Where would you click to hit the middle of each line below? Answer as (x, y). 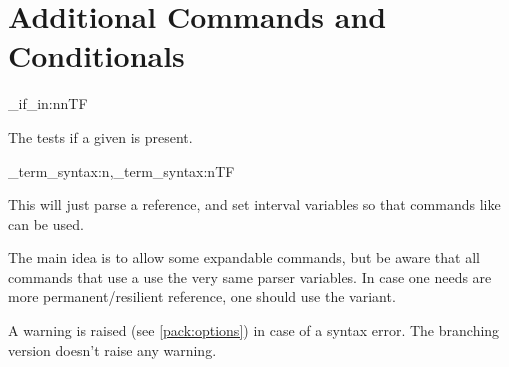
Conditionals (96, 55)
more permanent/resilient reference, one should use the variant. (202, 296)
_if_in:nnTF (48, 103)
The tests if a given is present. (100, 136)
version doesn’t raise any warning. (112, 349)
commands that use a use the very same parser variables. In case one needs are (250, 276)
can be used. (46, 223)
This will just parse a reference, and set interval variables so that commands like (254, 204)
